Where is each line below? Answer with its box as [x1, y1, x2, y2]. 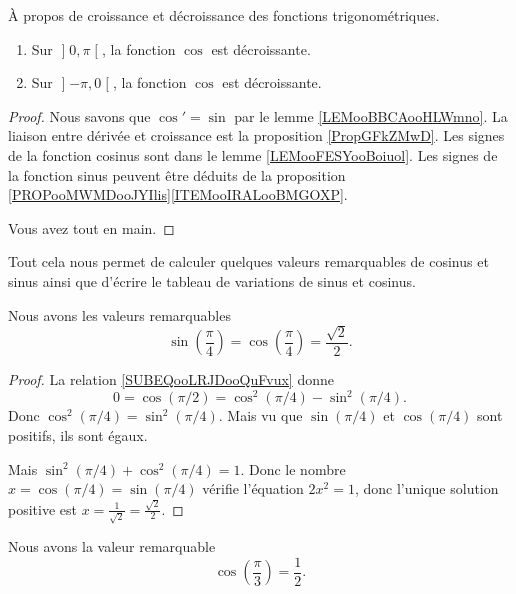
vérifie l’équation [202, 478, 304, 499]
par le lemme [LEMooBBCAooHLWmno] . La [234, 105, 508, 126]
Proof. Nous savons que [8, 105, 151, 126]
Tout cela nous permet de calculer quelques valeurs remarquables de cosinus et [8, 251, 489, 272]
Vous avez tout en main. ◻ [8, 217, 175, 238]
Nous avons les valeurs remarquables [8, 304, 231, 325]
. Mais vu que [218, 405, 303, 426]
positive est [8, 498, 77, 519]
